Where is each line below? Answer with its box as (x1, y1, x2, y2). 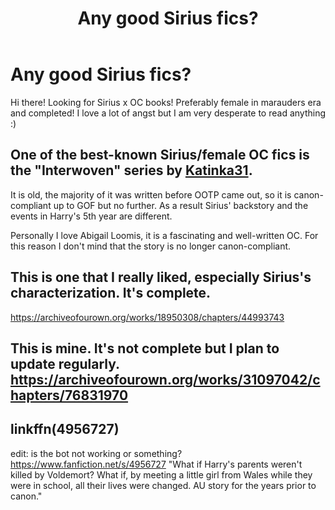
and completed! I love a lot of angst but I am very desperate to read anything (10, 107, 327, 119)
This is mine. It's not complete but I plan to (10, 340, 280, 357)
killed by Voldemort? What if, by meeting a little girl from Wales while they (10, 468, 313, 481)
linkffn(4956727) (10, 421, 120, 438)
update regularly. (10, 355, 120, 372)
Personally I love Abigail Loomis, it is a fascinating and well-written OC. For (10, 229, 319, 241)
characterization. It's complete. (10, 285, 212, 302)
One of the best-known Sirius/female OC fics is (10, 147, 310, 164)
